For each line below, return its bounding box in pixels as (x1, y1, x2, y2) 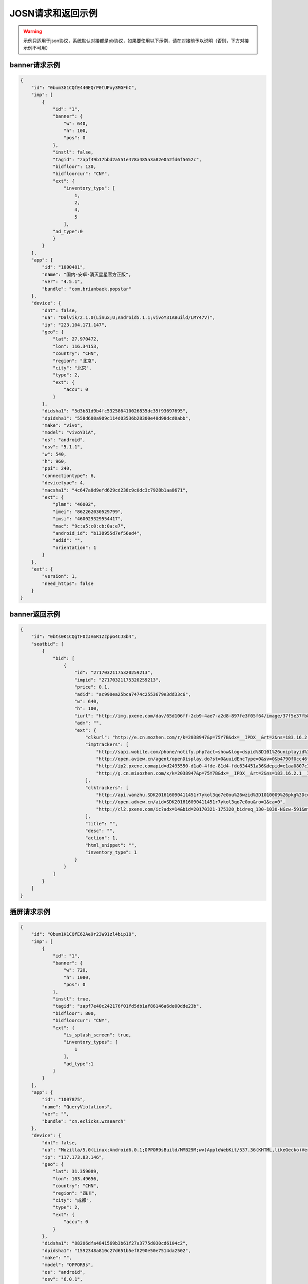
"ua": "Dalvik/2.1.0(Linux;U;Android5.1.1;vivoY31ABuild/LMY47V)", (42, 315, 216, 320)
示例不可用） (23, 45, 51, 51)
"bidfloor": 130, (52, 164, 97, 169)
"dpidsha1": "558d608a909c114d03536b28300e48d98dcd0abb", (42, 415, 191, 421)
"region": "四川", (52, 1190, 98, 1196)
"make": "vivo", (42, 423, 83, 428)
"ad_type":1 (63, 1061, 94, 1067)
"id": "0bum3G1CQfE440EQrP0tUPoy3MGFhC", (31, 85, 137, 90)
